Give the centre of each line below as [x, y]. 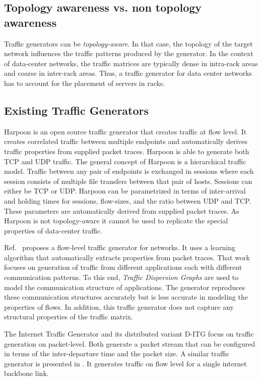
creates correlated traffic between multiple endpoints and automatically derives [126, 141]
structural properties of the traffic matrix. [69, 317]
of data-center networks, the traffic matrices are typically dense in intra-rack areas [131, 63]
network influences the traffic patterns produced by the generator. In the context [129, 53]
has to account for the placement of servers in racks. [85, 83]
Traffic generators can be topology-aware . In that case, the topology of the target [128, 43]
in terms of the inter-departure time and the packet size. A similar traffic [117, 353]
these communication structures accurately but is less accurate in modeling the [126, 297]
